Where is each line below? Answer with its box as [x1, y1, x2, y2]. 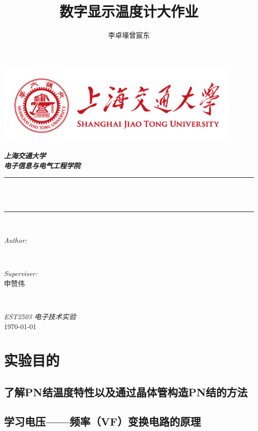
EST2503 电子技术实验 [4, 311, 76, 322]
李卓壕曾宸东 [108, 30, 150, 40]
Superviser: [4, 268, 38, 279]
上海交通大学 [4, 150, 46, 161]
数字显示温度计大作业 [59, 1, 198, 21]
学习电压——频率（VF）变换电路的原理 [4, 413, 201, 429]
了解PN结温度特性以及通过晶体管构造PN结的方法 [4, 384, 248, 400]
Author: [4, 235, 27, 245]
